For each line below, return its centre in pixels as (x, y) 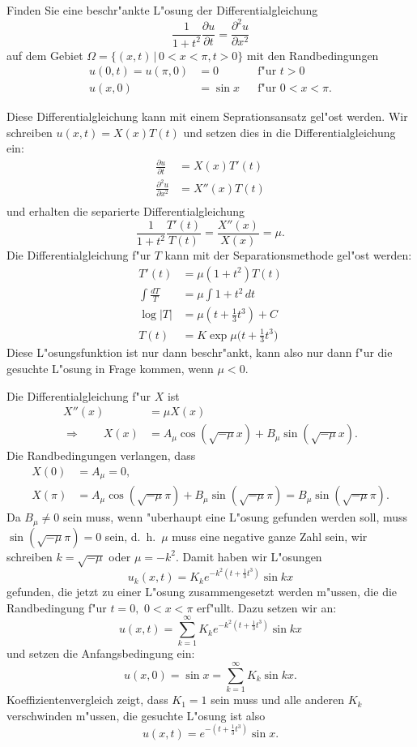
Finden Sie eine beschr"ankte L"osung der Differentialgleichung (162, 10)
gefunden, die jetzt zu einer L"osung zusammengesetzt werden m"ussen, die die (202, 592)
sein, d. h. (130, 536)
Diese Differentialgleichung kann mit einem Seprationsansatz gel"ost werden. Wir (207, 116)
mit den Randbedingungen (313, 55)
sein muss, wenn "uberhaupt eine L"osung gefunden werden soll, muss (236, 517)
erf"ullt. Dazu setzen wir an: (267, 607)
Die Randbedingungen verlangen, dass (101, 455)
